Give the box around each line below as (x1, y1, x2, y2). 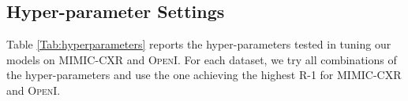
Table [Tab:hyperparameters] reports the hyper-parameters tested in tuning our (6, 36, 391, 52)
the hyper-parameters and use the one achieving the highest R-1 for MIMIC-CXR (6, 67, 402, 83)
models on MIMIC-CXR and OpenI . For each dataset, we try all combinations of (6, 51, 397, 67)
